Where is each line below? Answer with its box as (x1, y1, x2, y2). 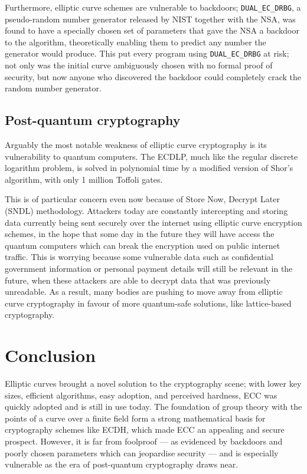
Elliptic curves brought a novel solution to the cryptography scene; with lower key (5, 377, 302, 390)
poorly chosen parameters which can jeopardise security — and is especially (5, 446, 279, 459)
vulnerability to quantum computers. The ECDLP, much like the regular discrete (5, 150, 298, 162)
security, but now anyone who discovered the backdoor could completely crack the (5, 70, 301, 83)
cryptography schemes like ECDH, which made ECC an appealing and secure (5, 423, 285, 436)
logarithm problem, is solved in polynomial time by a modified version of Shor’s (5, 162, 293, 174)
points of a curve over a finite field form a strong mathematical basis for (5, 412, 266, 424)
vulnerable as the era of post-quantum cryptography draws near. (5, 458, 239, 470)
